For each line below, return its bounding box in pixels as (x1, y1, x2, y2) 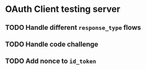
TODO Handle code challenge (5, 40, 98, 48)
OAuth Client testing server (5, 3, 121, 15)
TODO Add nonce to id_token (5, 57, 96, 66)
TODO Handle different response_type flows (5, 23, 142, 32)
